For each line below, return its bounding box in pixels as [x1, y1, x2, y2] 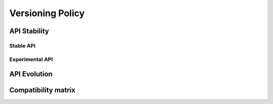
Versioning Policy [9, 8, 85, 19]
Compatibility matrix [9, 86, 76, 94]
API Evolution [9, 70, 53, 78]
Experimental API [9, 56, 53, 63]
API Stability [9, 27, 49, 35]
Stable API [9, 42, 36, 49]
